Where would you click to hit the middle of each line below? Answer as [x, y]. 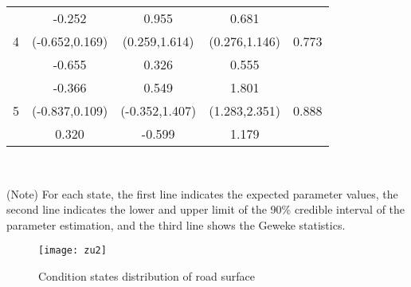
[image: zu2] [72, 251]
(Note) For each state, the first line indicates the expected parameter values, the [202, 193]
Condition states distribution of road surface [147, 276]
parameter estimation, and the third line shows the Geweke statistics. [176, 224]
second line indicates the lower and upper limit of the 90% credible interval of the [206, 209]
